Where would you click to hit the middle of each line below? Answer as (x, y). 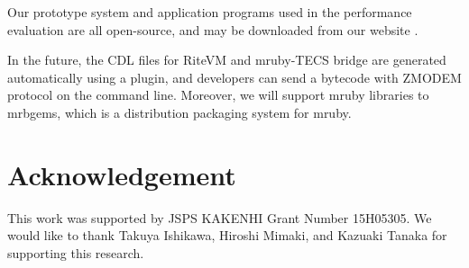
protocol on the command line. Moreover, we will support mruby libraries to (218, 95)
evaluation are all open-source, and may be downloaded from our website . (213, 29)
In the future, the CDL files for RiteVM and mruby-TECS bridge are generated (227, 60)
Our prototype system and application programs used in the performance (210, 12)
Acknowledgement (122, 174)
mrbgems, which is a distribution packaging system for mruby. (179, 112)
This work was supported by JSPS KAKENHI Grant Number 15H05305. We (220, 217)
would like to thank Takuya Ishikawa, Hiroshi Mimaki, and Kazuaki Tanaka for (227, 235)
